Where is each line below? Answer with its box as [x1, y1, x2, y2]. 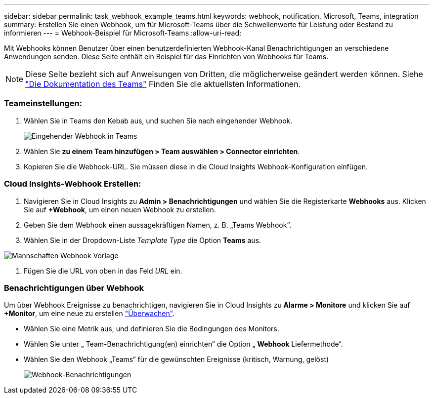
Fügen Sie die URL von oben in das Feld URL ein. [24, 266, 182, 275]
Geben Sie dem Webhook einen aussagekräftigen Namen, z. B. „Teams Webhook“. [24, 220, 292, 229]
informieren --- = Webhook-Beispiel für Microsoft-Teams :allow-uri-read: [4, 29, 241, 37]
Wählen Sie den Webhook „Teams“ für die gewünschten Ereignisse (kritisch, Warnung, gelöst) [24, 355, 329, 364]
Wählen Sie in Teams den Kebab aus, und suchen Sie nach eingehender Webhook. [24, 116, 293, 125]
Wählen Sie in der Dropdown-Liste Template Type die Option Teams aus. [24, 236, 261, 244]
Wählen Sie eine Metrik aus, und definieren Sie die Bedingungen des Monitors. [24, 324, 279, 333]
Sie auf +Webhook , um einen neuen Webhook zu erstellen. [24, 205, 216, 214]
